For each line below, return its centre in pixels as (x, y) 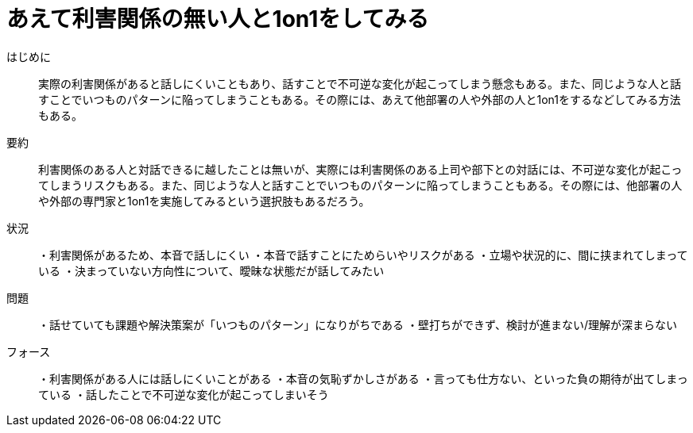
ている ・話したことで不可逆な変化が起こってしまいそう (184, 394)
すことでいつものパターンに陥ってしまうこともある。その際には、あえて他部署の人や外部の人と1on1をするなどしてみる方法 (360, 99)
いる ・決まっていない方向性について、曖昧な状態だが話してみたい (211, 270)
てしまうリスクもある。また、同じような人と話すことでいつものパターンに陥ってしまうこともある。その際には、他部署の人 (360, 185)
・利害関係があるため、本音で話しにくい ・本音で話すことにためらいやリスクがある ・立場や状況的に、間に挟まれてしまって (363, 255)
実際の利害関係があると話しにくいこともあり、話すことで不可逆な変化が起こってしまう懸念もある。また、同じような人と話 (360, 83)
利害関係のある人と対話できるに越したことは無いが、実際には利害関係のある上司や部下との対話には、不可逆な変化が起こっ (360, 169)
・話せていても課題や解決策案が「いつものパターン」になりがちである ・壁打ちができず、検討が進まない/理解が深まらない (358, 324)
